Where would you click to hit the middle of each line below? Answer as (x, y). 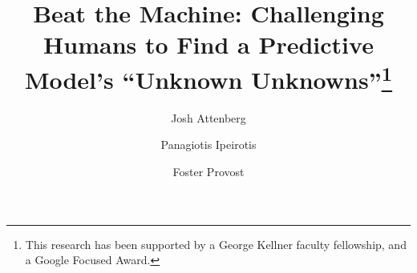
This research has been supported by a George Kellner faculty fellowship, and (216, 244)
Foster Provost (208, 172)
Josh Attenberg (208, 117)
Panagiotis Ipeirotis (208, 145)
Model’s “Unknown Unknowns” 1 (208, 77)
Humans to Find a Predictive (208, 44)
